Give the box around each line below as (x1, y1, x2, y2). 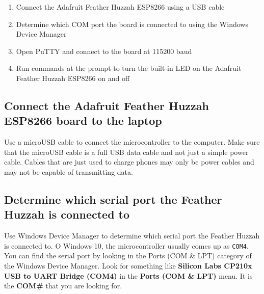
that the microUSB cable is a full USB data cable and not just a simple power (4, 146, 249, 157)
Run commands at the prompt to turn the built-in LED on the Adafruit (16, 63, 242, 73)
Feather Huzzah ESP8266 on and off (16, 72, 130, 83)
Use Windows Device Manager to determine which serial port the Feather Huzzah (4, 230, 260, 241)
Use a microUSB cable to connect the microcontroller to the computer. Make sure (4, 137, 260, 147)
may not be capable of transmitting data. (4, 166, 133, 177)
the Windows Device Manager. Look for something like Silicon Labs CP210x (4, 260, 252, 271)
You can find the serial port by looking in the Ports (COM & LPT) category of (4, 250, 252, 261)
